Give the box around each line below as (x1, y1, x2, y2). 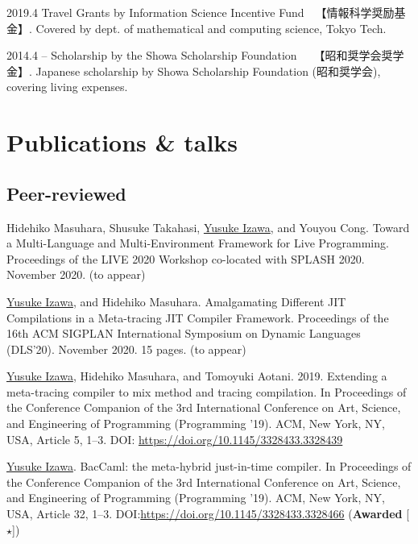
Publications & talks (6, 126, 238, 159)
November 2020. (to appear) (6, 266, 146, 283)
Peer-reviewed (6, 181, 126, 206)
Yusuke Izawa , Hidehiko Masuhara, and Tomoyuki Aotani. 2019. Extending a (6, 368, 387, 384)
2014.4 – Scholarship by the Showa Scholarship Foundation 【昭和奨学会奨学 (6, 47, 404, 64)
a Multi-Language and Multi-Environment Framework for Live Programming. (6, 235, 389, 251)
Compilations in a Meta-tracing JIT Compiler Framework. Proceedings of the (6, 309, 389, 326)
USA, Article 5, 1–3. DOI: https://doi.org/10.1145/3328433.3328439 (6, 430, 343, 447)
